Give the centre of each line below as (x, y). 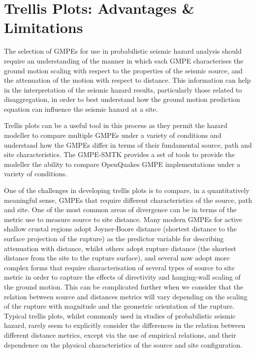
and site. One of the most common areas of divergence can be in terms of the (120, 209)
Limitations (44, 27)
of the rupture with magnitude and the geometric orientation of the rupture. (119, 306)
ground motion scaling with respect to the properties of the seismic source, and (123, 70)
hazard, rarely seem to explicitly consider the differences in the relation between (125, 325)
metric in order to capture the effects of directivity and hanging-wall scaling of (122, 277)
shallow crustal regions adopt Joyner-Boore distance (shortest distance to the (120, 229)
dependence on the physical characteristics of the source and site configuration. (123, 344)
